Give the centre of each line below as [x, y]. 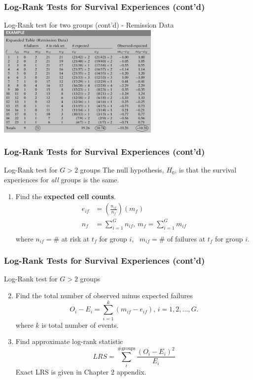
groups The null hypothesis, [122, 170]
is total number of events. [80, 325]
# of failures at [182, 238]
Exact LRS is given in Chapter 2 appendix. [81, 372]
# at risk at [72, 238]
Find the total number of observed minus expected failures [104, 295]
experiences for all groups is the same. [62, 180]
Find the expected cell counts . [66, 196]
